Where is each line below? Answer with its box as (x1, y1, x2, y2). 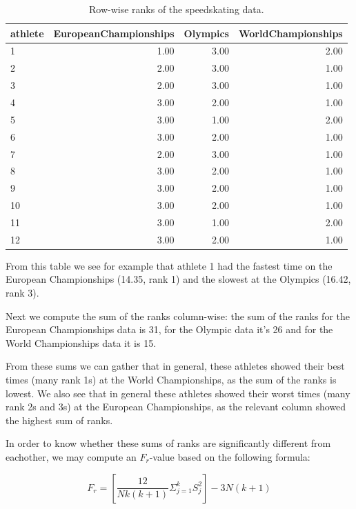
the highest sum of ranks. (6, 412, 113, 427)
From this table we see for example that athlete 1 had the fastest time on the (6, 258, 333, 272)
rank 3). (6, 286, 39, 299)
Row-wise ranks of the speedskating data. (88, 2, 264, 16)
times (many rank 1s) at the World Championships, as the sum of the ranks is (6, 372, 337, 386)
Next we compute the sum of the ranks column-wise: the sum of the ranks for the (6, 308, 350, 323)
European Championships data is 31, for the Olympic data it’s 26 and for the (6, 322, 333, 337)
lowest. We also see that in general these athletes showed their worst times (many (6, 386, 350, 400)
